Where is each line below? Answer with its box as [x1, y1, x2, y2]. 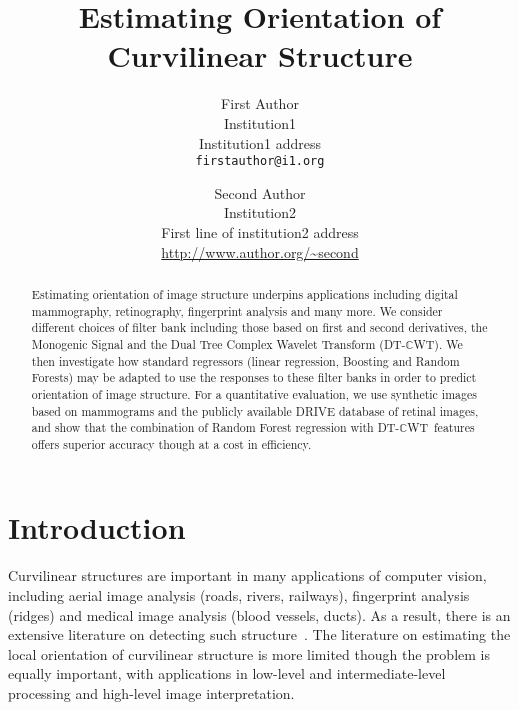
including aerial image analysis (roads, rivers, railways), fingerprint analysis [8, 585, 470, 606]
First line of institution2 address [161, 221, 359, 242]
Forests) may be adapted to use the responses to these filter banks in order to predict [31, 369, 477, 386]
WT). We [413, 335, 463, 352]
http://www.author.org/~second [161, 241, 359, 262]
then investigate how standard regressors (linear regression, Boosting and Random [31, 352, 460, 369]
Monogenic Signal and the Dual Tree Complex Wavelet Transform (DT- [31, 335, 406, 352]
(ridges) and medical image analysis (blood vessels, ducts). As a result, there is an [8, 604, 511, 625]
